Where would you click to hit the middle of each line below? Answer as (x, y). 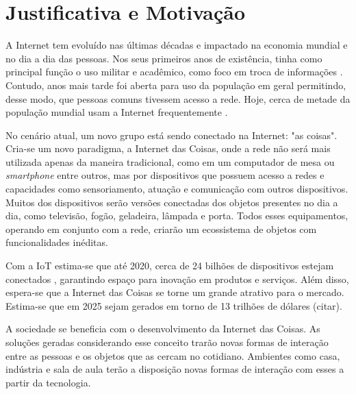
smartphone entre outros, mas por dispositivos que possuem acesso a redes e (165, 175)
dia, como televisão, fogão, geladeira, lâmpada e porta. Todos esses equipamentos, (177, 216)
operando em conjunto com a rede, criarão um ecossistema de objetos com (161, 229)
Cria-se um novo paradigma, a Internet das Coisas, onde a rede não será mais (168, 148)
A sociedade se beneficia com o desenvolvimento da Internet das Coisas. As (163, 329)
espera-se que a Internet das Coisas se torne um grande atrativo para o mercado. (175, 292)
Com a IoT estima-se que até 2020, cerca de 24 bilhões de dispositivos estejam (170, 266)
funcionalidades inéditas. (57, 242)
